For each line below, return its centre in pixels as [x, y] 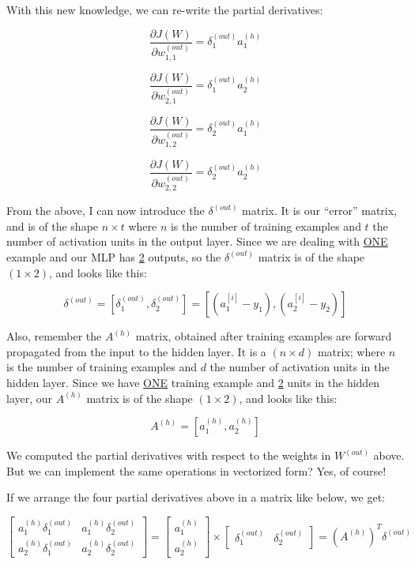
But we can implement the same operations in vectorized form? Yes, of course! [196, 470]
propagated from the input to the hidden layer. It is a [136, 351]
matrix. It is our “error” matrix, [320, 211]
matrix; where [351, 351]
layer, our [30, 398]
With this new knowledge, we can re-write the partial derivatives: [165, 9]
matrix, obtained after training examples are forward [264, 336]
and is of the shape [53, 226]
